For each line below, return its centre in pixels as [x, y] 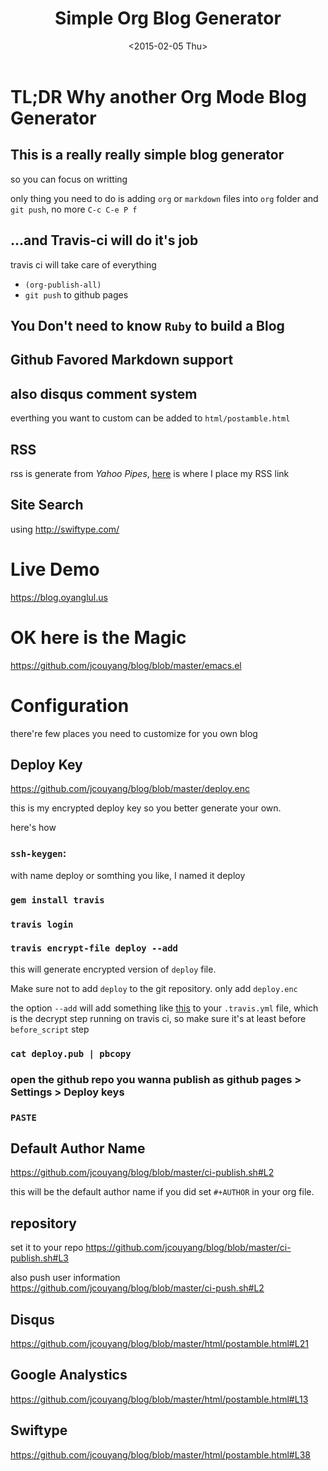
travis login [42, 924]
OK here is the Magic [98, 637]
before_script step [50, 1029]
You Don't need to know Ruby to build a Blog [147, 325]
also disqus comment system [104, 393]
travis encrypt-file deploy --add [94, 948]
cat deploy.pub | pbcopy [71, 1053]
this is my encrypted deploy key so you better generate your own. [146, 808]
